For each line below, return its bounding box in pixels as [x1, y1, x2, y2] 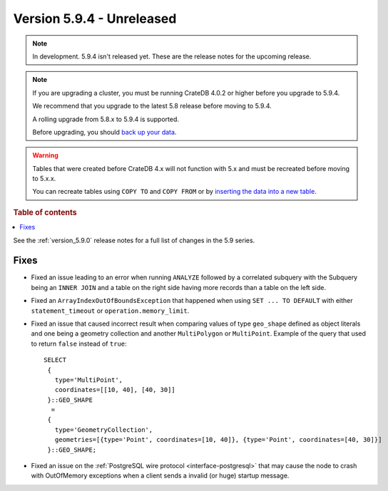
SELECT [44, 356, 67, 364]
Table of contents [13, 207, 78, 217]
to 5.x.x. [32, 175, 56, 183]
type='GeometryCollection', [54, 425, 153, 434]
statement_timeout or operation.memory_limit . [31, 306, 190, 315]
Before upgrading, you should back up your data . [32, 128, 177, 136]
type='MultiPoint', [54, 376, 123, 384]
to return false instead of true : [31, 339, 128, 348]
